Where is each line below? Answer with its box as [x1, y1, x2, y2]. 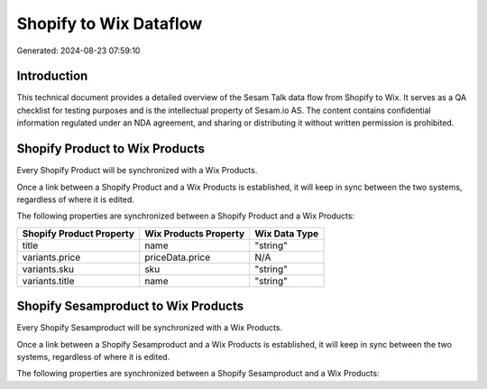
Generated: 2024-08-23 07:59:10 [16, 45, 141, 56]
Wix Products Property [144, 227, 245, 239]
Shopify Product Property [22, 227, 135, 239]
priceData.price [144, 251, 211, 264]
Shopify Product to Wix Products [16, 141, 205, 157]
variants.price [22, 251, 81, 264]
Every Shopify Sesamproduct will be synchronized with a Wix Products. [16, 322, 283, 333]
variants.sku [22, 263, 74, 275]
